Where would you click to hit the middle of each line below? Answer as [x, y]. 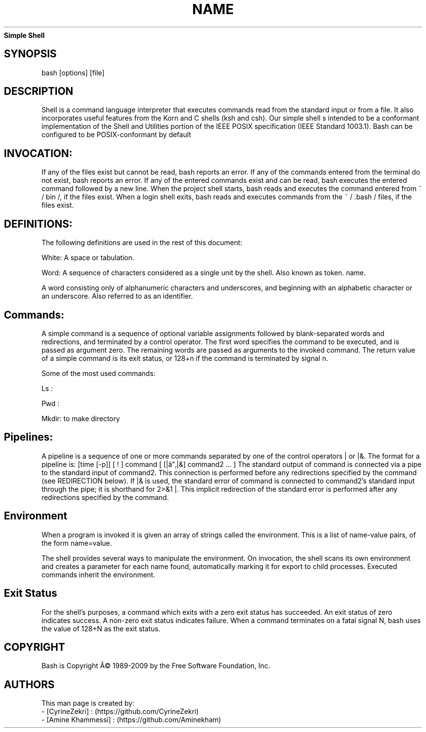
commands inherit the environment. [98, 574]
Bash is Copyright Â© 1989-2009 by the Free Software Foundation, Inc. [156, 666]
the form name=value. [77, 543]
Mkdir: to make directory [81, 418]
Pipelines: [28, 437]
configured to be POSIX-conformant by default [116, 135]
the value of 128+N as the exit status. [101, 628]
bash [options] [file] [73, 72]
